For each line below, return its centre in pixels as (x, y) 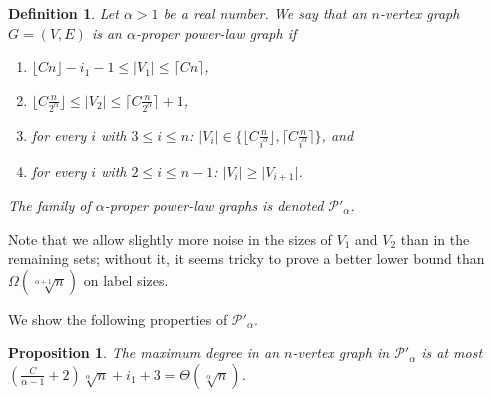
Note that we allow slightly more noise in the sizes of (170, 238)
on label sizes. (126, 279)
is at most (452, 352)
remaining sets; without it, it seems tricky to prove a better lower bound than (246, 258)
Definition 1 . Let (63, 13)
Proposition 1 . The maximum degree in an (144, 352)
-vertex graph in (341, 352)
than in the (435, 238)
